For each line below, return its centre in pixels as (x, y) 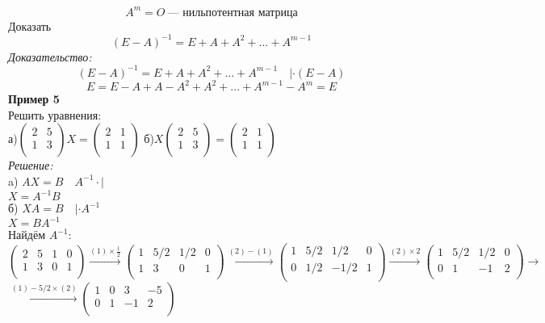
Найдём (27, 235)
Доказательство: (50, 56)
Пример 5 (34, 99)
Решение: (31, 165)
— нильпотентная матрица (233, 13)
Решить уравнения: (55, 114)
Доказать (30, 25)
